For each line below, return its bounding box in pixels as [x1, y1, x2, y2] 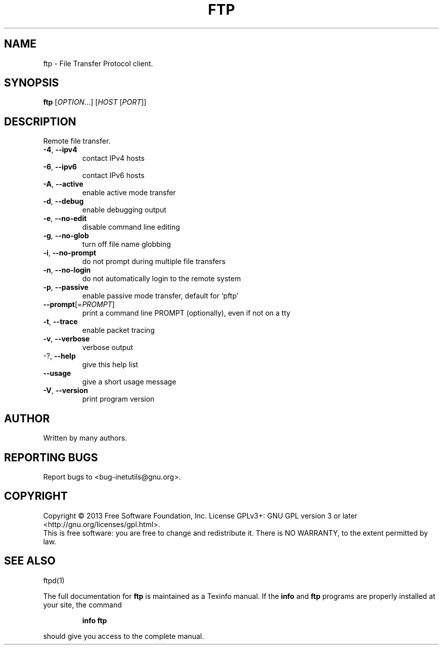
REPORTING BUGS [4, 451, 98, 464]
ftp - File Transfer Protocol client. [43, 59, 153, 68]
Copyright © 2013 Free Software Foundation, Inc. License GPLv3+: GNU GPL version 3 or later [43, 511, 358, 520]
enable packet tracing [82, 326, 155, 335]
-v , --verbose [43, 334, 90, 343]
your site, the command [43, 600, 122, 609]
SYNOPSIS [4, 76, 59, 90]
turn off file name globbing [82, 240, 171, 249]
